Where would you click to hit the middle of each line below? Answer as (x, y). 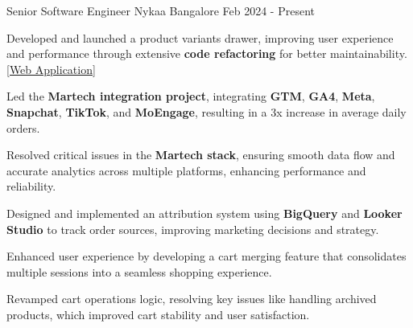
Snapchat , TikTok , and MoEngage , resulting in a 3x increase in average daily (206, 111)
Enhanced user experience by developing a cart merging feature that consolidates (206, 256)
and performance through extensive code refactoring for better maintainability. (207, 53)
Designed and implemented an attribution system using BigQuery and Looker (204, 213)
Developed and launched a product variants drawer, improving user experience (200, 37)
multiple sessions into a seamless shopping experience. (139, 271)
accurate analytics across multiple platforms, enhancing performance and (186, 170)
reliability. (31, 186)
